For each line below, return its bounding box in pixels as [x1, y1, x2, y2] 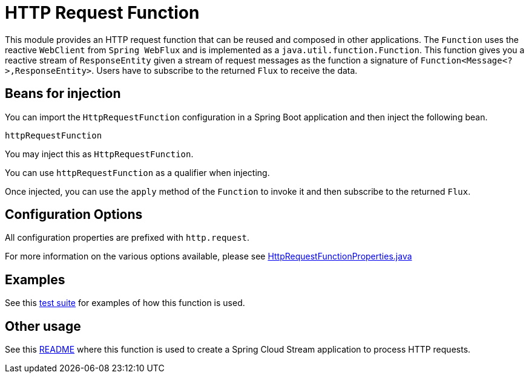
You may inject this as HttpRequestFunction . [5, 148, 194, 159]
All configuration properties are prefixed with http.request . [5, 232, 250, 243]
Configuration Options [5, 207, 143, 223]
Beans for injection [5, 86, 121, 102]
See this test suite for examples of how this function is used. [5, 298, 245, 308]
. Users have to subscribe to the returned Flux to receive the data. [91, 65, 358, 76]
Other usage [5, 318, 81, 334]
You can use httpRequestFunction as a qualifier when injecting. [5, 167, 270, 178]
